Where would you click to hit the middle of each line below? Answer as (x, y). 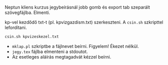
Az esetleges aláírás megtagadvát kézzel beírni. (62, 56)
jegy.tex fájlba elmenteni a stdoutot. (50, 51)
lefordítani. (16, 27)
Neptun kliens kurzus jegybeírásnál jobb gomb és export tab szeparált (77, 7)
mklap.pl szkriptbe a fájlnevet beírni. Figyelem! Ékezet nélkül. (75, 46)
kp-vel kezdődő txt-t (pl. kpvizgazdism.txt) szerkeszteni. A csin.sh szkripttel (84, 22)
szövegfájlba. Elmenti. (28, 12)
